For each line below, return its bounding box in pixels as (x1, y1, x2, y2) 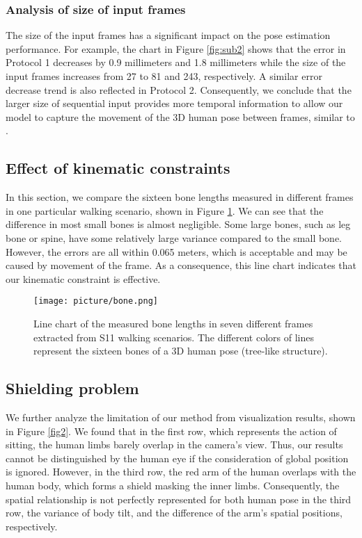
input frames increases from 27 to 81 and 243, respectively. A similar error (6, 69, 322, 83)
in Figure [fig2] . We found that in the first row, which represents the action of (6, 423, 337, 438)
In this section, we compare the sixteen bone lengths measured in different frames (6, 190, 354, 204)
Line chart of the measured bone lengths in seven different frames (33, 316, 313, 330)
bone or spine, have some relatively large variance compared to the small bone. (6, 230, 342, 245)
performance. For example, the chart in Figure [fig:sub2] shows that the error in (6, 41, 346, 56)
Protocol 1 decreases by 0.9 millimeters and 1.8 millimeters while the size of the (6, 55, 346, 70)
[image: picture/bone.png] (33, 296, 158, 307)
